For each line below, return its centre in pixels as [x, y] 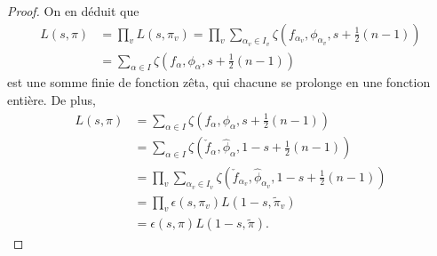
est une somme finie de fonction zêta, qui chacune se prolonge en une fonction [219, 82]
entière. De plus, [52, 100]
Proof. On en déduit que [73, 11]
